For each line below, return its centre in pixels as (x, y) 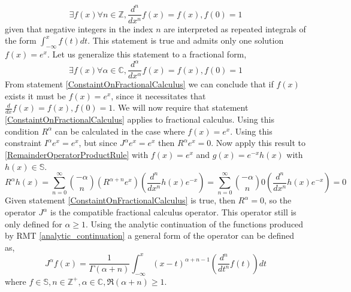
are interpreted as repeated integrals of (235, 28)
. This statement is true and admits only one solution (186, 40)
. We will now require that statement (181, 107)
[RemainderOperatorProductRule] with (77, 154)
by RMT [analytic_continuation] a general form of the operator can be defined (150, 235)
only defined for (34, 223)
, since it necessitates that (158, 95)
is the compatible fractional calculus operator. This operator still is (173, 212)
